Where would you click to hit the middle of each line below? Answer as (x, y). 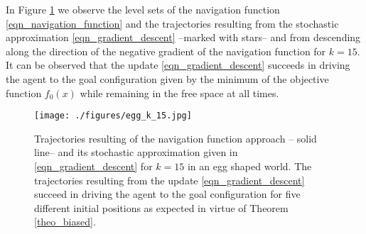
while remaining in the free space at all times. (179, 93)
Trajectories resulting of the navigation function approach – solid (176, 138)
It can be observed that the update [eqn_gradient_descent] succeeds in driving (178, 65)
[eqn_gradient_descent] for (93, 166)
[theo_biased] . (65, 222)
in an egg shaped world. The (249, 166)
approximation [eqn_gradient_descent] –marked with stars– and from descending (183, 37)
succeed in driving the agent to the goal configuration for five (167, 194)
